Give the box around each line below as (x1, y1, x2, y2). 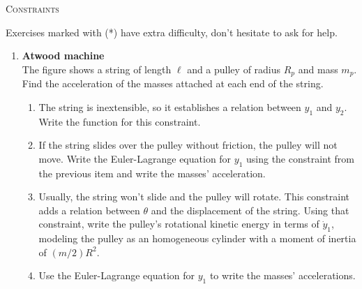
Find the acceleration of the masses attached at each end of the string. (22, 76, 324, 91)
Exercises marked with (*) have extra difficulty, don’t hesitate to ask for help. (6, 24, 338, 39)
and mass (298, 61, 338, 76)
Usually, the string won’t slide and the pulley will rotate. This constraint (38, 189, 350, 204)
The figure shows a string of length (22, 61, 172, 76)
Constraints (6, 1, 59, 15)
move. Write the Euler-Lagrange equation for (38, 151, 232, 165)
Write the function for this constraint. (38, 114, 201, 128)
